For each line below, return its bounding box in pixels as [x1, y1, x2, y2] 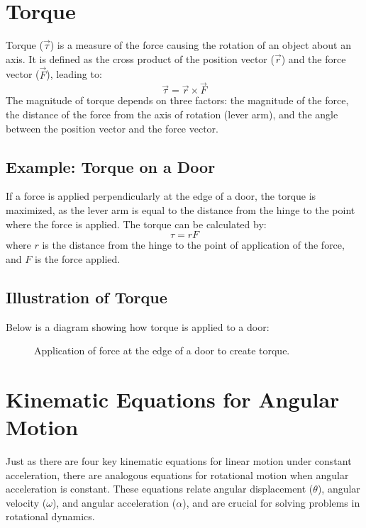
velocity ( [6, 495, 47, 510]
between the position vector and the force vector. [6, 120, 219, 135]
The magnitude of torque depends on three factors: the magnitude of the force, [6, 93, 349, 108]
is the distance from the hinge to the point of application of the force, [42, 237, 345, 252]
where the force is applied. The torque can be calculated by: [6, 216, 267, 231]
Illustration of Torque [6, 286, 167, 308]
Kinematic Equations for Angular [6, 384, 340, 413]
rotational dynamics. [6, 509, 95, 524]
